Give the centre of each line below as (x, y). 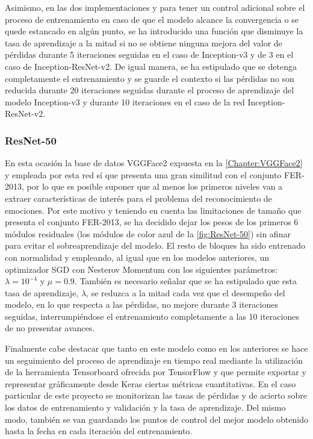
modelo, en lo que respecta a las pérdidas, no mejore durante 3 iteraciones (141, 304)
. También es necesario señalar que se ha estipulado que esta (186, 281)
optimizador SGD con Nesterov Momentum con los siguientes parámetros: (141, 269)
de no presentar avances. (50, 328)
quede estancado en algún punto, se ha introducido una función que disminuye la (154, 31)
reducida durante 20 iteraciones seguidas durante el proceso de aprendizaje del (150, 90)
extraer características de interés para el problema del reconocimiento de (138, 198)
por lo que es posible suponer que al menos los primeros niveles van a (155, 186)
